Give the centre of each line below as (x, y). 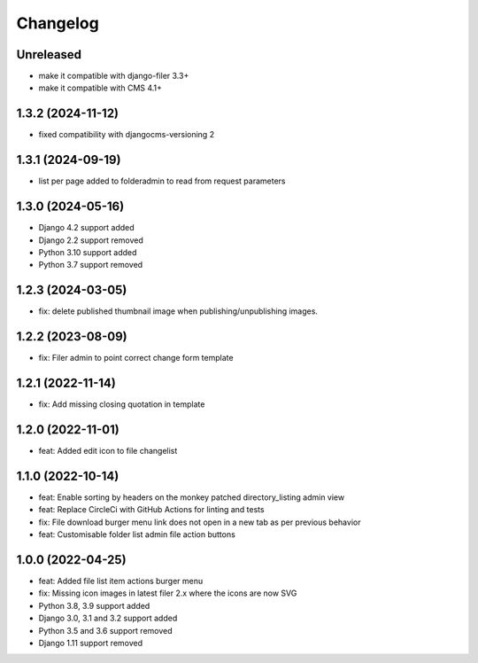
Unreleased (49, 55)
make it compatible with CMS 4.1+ (100, 88)
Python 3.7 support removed (91, 265)
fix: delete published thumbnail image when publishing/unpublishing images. (178, 311)
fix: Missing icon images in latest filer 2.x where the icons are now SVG (168, 593)
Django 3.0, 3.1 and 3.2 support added (108, 618)
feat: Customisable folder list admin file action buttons (137, 534)
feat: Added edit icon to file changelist (108, 450)
